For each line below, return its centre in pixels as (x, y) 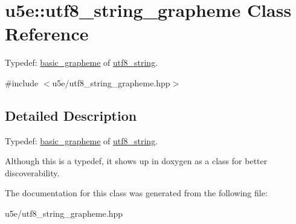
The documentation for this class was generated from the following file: (136, 193)
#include (22, 82)
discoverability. (32, 172)
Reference (47, 34)
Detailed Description (71, 115)
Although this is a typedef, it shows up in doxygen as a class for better (136, 161)
